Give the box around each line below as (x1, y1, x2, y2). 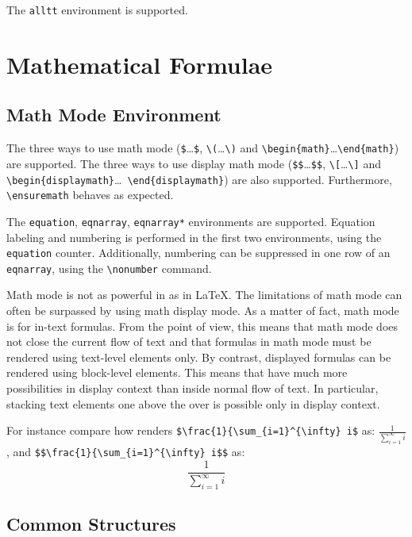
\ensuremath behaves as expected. (6, 186, 174, 203)
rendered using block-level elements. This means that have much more (6, 364, 348, 381)
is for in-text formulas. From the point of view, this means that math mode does (6, 317, 399, 334)
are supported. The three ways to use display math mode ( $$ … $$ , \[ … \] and (6, 155, 382, 171)
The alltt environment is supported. (6, 2, 188, 17)
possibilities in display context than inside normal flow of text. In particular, (6, 379, 379, 396)
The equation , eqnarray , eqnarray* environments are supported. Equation (6, 213, 375, 229)
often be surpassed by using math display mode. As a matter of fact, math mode (6, 302, 399, 319)
